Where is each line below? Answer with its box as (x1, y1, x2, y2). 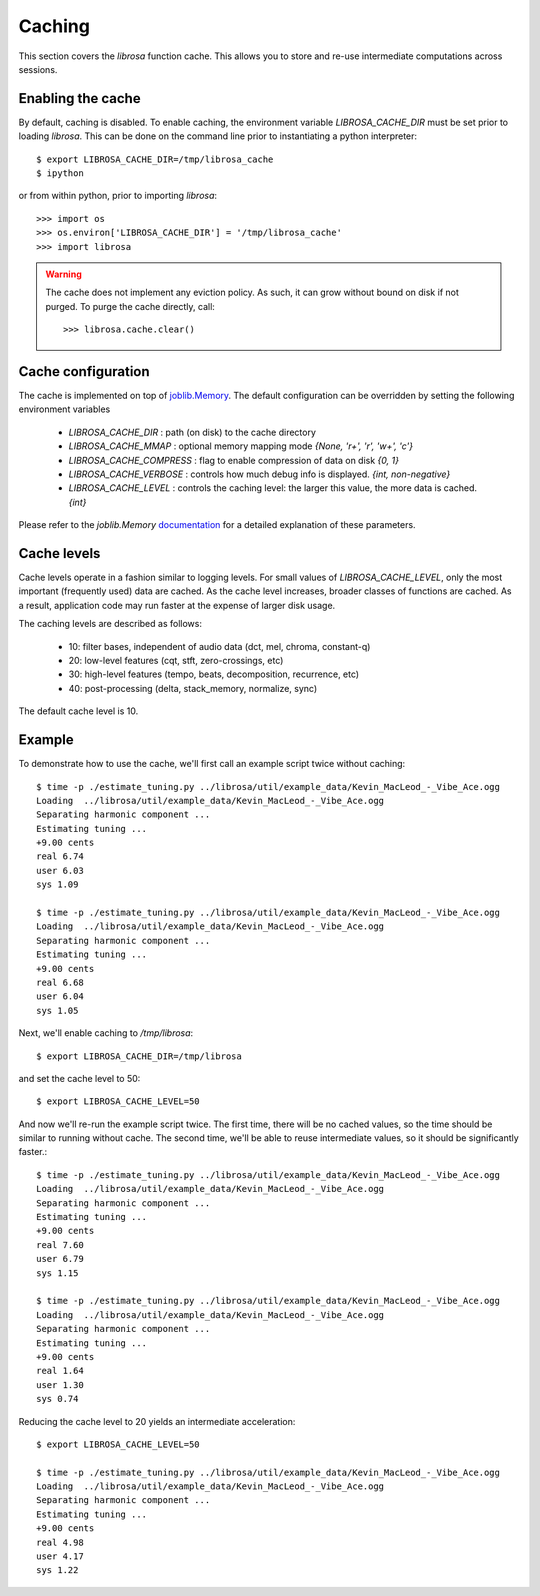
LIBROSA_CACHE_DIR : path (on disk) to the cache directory (68, 426, 317, 438)
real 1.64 (36, 1365, 84, 1377)
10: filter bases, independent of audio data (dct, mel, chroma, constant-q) (68, 640, 371, 652)
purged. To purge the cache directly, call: (45, 300, 215, 312)
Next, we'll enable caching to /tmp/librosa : (18, 1027, 194, 1039)
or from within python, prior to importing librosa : (18, 190, 218, 202)
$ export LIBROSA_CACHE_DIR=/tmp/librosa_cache (36, 153, 274, 165)
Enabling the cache (18, 90, 141, 107)
